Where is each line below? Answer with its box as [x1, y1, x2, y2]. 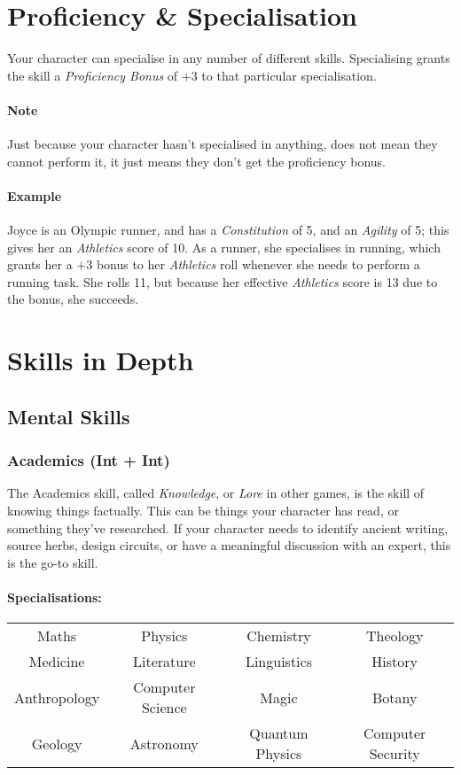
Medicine [28, 651, 85, 672]
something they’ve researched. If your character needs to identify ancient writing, [7, 518, 449, 537]
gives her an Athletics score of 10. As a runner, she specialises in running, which [7, 237, 441, 256]
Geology [31, 732, 82, 754]
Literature [133, 651, 196, 672]
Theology [365, 625, 424, 647]
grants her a [7, 255, 73, 274]
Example [7, 186, 62, 205]
